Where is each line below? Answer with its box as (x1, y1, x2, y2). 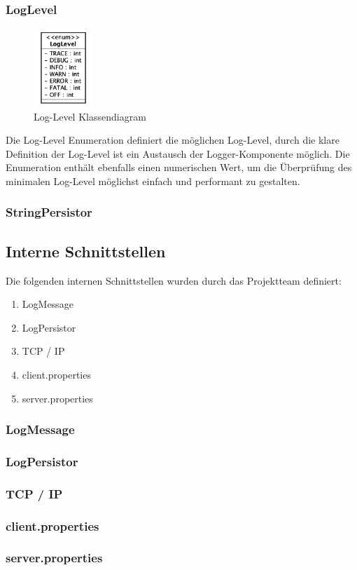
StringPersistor (6, 203, 92, 221)
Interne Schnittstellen (6, 240, 166, 262)
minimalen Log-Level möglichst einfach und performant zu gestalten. (6, 173, 300, 188)
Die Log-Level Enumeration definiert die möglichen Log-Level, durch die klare (6, 133, 339, 147)
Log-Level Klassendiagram (34, 109, 146, 123)
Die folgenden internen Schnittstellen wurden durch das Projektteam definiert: (6, 273, 342, 287)
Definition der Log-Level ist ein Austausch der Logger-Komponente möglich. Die (6, 146, 350, 161)
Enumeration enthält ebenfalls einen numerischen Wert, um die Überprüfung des (6, 160, 352, 175)
